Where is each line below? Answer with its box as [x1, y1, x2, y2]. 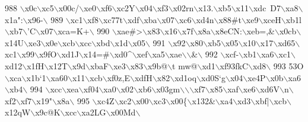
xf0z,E [107, 71, 130, 84]
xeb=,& [246, 25, 275, 37]
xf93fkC [220, 59, 249, 72]
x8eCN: [215, 25, 242, 37]
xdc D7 [253, 2, 281, 14]
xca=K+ [58, 25, 90, 37]
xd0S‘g [201, 71, 226, 84]
